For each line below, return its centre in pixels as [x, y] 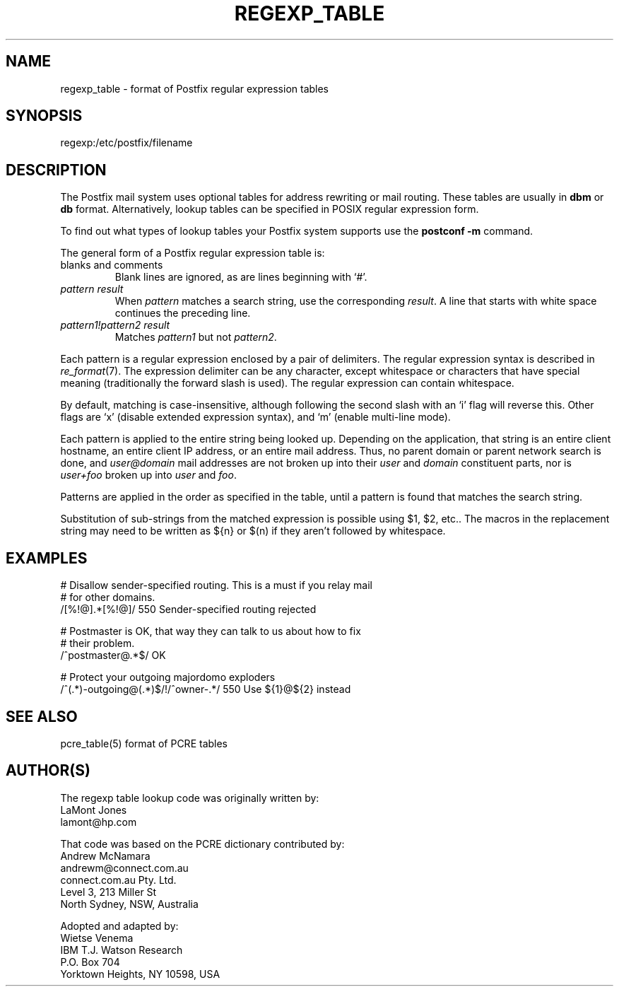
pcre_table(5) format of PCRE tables [144, 743]
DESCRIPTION [56, 170]
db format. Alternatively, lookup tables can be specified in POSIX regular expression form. [270, 209]
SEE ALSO [42, 716]
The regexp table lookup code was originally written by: [190, 798]
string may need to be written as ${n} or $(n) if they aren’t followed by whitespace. [253, 531]
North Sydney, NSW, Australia [129, 904]
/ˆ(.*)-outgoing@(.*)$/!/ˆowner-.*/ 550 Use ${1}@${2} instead [206, 689]
